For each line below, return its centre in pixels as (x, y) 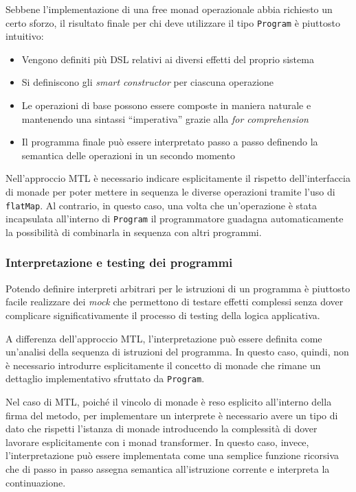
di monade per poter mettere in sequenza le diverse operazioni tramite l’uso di (170, 191)
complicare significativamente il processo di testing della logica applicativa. (163, 315)
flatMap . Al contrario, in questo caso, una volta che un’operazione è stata (161, 205)
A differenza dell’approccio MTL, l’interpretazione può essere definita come (164, 338)
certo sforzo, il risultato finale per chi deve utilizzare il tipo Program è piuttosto (173, 22)
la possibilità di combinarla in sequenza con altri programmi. (134, 232)
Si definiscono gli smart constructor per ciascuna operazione (148, 82)
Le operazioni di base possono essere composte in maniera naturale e (166, 105)
